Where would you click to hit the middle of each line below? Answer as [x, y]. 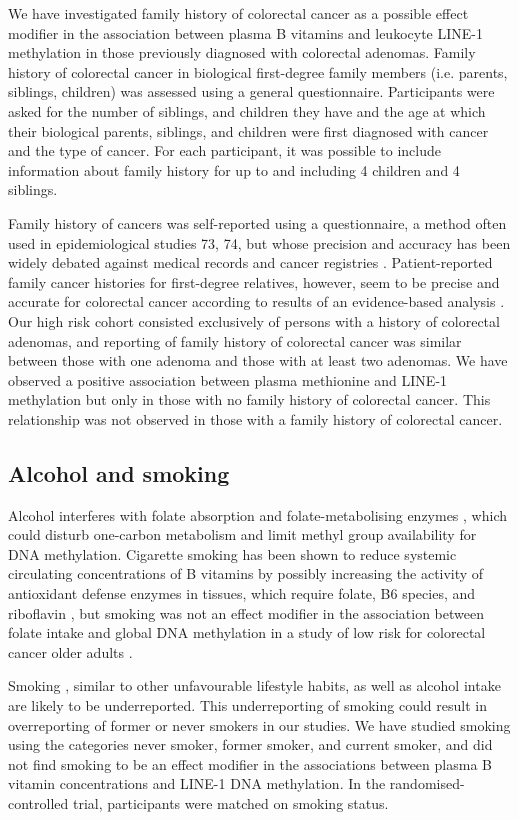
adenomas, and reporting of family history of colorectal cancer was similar [235, 340]
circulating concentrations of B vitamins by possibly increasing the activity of [246, 573]
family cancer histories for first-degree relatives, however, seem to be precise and [254, 281]
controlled [38, 802]
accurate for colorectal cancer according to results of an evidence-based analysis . [256, 301]
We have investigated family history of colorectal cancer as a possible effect [238, 13]
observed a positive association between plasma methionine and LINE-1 [228, 379]
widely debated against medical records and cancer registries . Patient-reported [250, 262]
